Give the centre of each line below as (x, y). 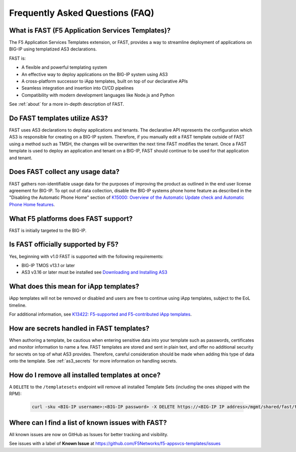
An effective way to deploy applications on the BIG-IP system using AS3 (94, 74)
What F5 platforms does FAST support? (71, 218)
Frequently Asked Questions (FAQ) (82, 13)
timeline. (18, 305)
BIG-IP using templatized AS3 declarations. (53, 49)
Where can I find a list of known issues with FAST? (88, 423)
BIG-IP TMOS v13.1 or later (48, 265)
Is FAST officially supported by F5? (64, 245)
